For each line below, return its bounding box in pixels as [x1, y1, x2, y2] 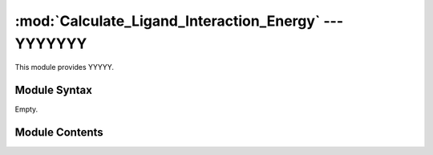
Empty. [14, 104, 38, 114]
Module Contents [14, 125, 103, 140]
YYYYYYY [14, 35, 87, 52]
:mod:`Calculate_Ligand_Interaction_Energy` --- [14, 12, 344, 30]
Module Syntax [14, 84, 92, 97]
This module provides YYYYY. [14, 63, 115, 72]
